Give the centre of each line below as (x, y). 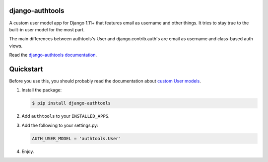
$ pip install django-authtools (71, 103)
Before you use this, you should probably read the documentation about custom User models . (105, 81)
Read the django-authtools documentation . (53, 55)
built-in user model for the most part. (47, 29)
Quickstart (26, 69)
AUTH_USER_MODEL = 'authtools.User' (77, 138)
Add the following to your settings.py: (60, 125)
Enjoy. (28, 151)
